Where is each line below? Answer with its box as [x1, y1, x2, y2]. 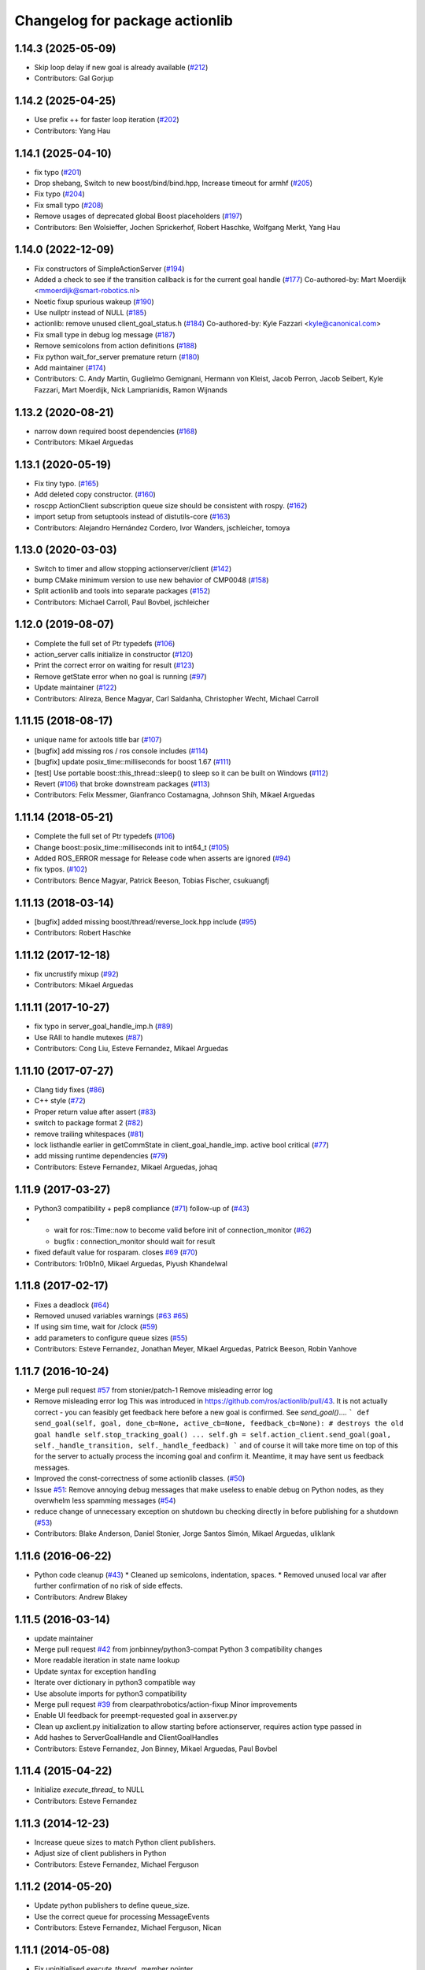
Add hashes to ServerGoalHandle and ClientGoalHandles [34, 1733, 220, 1742]
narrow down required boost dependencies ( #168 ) [34, 426, 198, 436]
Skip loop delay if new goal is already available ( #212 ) [34, 63, 209, 72]
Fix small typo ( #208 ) [34, 200, 104, 210]
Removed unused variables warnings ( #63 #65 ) [34, 1310, 189, 1320]
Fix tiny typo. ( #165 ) [34, 479, 99, 489]
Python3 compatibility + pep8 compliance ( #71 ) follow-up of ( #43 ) [34, 1203, 249, 1213]
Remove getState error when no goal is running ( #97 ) [34, 671, 208, 681]
